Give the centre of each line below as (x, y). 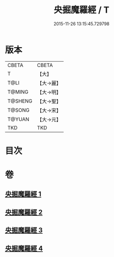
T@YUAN (18, 119)
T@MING (18, 92)
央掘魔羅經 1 (23, 194)
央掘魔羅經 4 (24, 248)
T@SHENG (20, 101)
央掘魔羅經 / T (81, 10)
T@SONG (19, 110)
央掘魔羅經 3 (24, 231)
